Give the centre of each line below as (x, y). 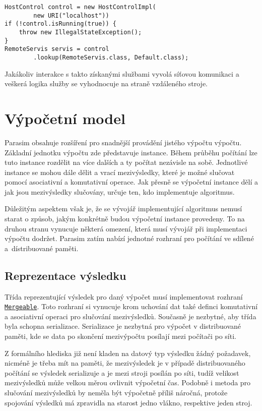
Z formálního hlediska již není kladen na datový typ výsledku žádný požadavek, (128, 353)
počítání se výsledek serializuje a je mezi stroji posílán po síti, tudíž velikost (122, 372)
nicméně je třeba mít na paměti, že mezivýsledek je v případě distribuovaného (125, 363)
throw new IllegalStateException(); (80, 32)
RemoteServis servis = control (57, 49)
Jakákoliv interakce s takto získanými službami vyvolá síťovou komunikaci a (122, 73)
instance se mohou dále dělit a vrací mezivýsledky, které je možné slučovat (120, 172)
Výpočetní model (65, 118)
